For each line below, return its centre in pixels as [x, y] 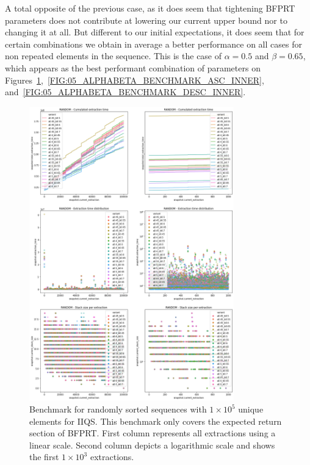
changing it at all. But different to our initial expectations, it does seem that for [155, 32]
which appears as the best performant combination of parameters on [133, 67]
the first [44, 457]
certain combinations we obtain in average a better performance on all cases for [153, 44]
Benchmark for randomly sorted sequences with [118, 409]
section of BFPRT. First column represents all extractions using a [153, 433]
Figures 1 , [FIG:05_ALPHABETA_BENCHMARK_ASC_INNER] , [135, 80]
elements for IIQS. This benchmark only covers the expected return [156, 421]
